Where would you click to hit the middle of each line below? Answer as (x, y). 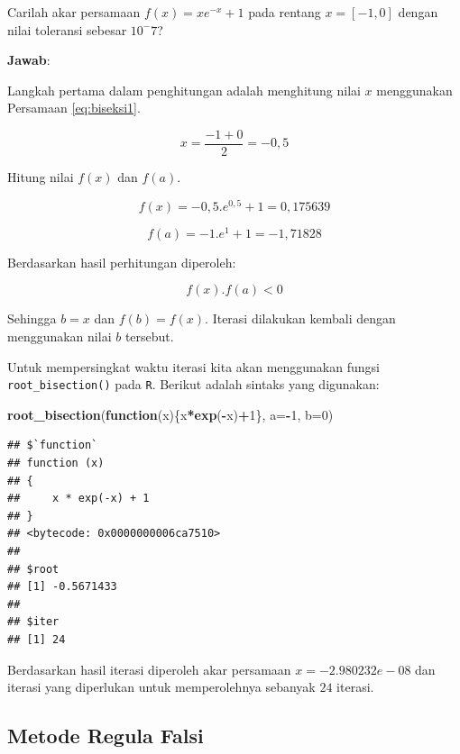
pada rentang (285, 12)
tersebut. (149, 336)
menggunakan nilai (60, 336)
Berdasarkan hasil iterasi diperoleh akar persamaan (149, 669)
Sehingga (32, 318)
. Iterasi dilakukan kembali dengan (300, 318)
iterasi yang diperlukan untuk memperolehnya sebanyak (161, 687)
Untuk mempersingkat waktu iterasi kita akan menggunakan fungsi (193, 366)
